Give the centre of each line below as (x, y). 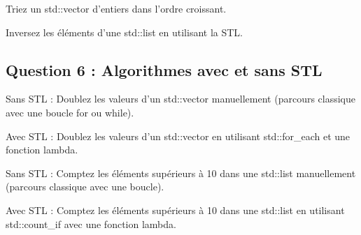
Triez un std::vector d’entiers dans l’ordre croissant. (116, 8)
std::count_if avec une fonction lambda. (91, 223)
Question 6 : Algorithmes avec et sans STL (164, 69)
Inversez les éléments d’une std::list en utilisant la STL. (124, 32)
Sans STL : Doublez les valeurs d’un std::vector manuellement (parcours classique (181, 99)
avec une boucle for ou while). (70, 112)
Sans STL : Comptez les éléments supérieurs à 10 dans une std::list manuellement (181, 173)
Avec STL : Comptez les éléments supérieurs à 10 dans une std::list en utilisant (175, 210)
